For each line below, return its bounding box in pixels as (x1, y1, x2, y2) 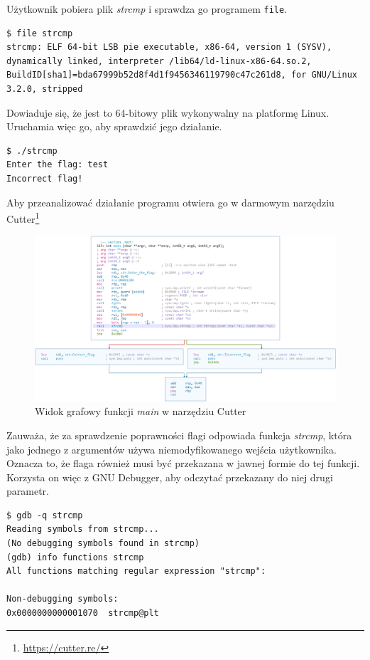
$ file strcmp (6, 28, 73, 38)
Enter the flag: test (6, 159, 109, 170)
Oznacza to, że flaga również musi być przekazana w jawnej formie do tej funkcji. (6, 456, 360, 471)
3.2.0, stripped (6, 84, 83, 95)
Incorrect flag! (6, 174, 83, 184)
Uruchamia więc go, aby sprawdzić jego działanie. (6, 119, 222, 134)
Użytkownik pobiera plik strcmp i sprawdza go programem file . (6, 1, 288, 16)
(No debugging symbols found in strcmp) (6, 538, 200, 549)
